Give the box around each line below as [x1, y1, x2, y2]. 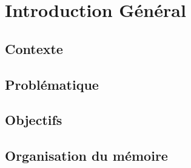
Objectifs [5, 110, 62, 129]
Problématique [5, 75, 99, 93]
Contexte [5, 39, 63, 58]
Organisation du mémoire [5, 146, 168, 165]
